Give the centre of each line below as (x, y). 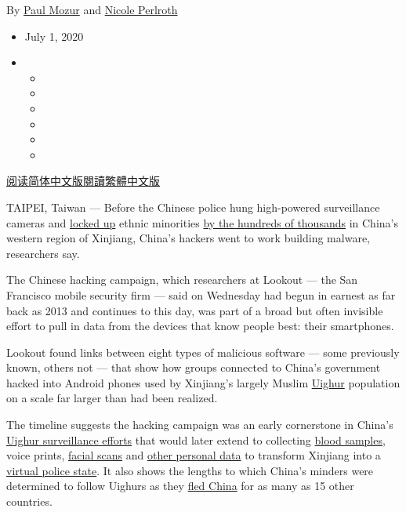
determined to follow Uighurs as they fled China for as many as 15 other (180, 486)
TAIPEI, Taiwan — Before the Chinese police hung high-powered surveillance (193, 207)
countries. (29, 501)
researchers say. (43, 253)
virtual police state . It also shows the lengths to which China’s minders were (190, 470)
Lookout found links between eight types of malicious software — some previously (203, 352)
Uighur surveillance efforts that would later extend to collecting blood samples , (196, 439)
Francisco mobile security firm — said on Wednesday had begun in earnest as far (201, 294)
